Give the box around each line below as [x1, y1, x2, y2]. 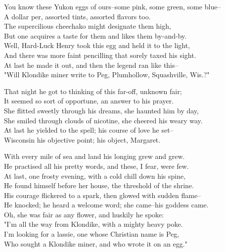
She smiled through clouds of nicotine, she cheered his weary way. [4, 115, 203, 125]
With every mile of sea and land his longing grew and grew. [4, 151, 185, 161]
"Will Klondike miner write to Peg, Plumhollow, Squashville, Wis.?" [4, 69, 210, 80]
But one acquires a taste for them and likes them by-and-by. [4, 30, 187, 41]
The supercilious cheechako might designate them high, [4, 21, 171, 31]
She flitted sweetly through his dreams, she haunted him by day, [4, 105, 199, 115]
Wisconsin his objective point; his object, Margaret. [4, 134, 161, 145]
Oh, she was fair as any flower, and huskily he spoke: [4, 209, 164, 219]
